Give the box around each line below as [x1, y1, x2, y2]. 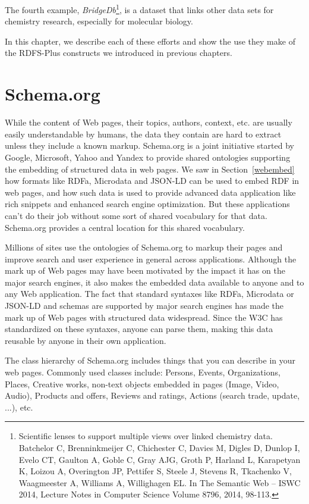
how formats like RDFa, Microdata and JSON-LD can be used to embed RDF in [5, 174, 299, 187]
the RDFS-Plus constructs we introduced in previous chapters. [5, 46, 232, 59]
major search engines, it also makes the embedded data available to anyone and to [5, 276, 304, 288]
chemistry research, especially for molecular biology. [5, 15, 193, 27]
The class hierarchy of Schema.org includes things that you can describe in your [5, 354, 296, 367]
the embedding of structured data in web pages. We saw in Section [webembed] [5, 162, 295, 175]
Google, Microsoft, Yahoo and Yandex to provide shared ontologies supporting [5, 151, 291, 163]
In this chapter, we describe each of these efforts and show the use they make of [5, 35, 295, 47]
